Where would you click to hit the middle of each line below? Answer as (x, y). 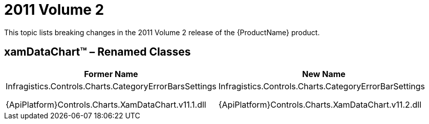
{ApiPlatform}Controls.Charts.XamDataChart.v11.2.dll (320, 104)
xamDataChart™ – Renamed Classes (98, 52)
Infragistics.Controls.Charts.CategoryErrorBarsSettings (111, 86)
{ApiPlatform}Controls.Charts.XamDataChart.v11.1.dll (106, 104)
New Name (324, 74)
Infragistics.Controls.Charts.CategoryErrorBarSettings (321, 86)
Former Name (111, 74)
